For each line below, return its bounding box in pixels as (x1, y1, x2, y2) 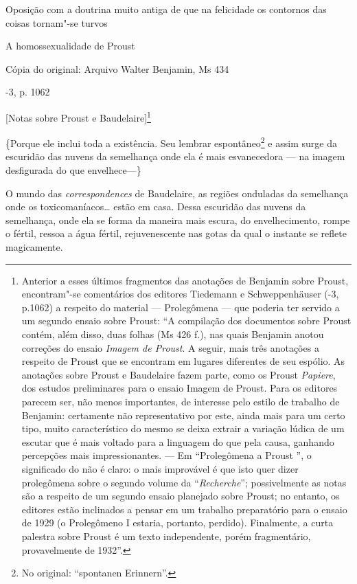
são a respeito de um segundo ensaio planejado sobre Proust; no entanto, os (21, 488, 340, 503)
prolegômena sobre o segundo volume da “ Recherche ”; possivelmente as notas (21, 475, 347, 489)
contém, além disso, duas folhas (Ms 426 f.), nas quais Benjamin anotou (21, 327, 324, 341)
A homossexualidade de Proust (5, 38, 135, 53)
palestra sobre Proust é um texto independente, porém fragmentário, (21, 528, 311, 543)
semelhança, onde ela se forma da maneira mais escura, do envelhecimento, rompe (5, 212, 350, 227)
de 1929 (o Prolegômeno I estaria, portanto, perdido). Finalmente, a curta (21, 515, 334, 530)
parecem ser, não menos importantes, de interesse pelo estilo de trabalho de (21, 394, 340, 408)
